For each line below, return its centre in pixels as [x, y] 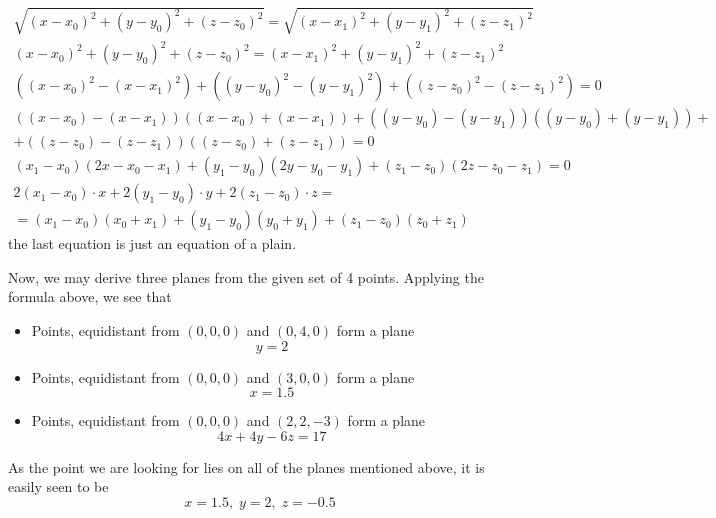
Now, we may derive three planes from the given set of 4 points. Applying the [246, 276]
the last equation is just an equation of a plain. [152, 243]
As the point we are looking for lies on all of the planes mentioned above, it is [246, 466]
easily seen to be [58, 486]
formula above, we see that [90, 296]
